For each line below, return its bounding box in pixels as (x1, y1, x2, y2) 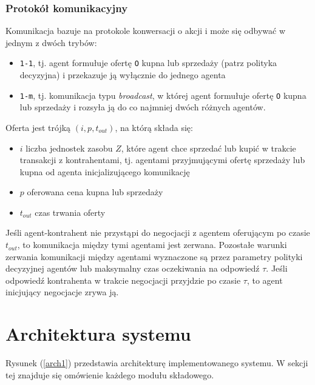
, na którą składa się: (115, 121, 193, 133)
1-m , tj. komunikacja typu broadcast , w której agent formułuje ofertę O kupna (19, 89, 307, 101)
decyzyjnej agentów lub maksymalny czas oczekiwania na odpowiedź (5, 262, 260, 275)
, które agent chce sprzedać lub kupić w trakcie (121, 141, 296, 154)
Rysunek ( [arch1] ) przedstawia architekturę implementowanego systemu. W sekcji (5, 357, 308, 369)
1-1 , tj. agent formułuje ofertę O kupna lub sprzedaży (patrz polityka (19, 56, 277, 69)
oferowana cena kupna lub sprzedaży (27, 186, 163, 198)
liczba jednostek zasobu (25, 141, 113, 154)
